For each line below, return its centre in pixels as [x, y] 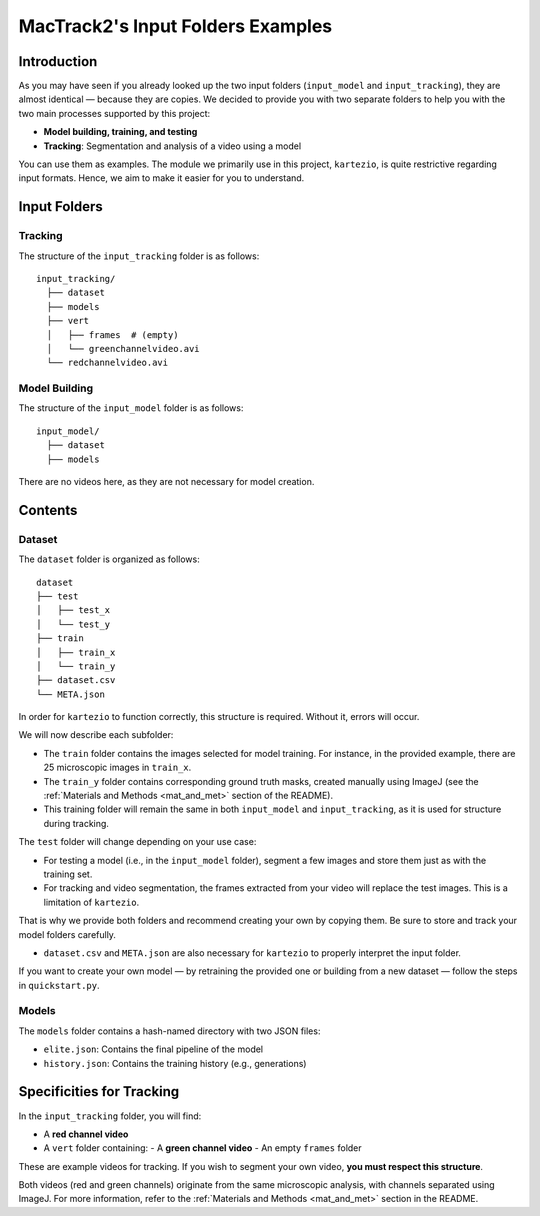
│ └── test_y [73, 624]
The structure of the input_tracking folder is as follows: [139, 256]
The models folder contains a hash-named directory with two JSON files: [169, 1031]
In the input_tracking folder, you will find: [110, 1116]
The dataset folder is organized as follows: [109, 559]
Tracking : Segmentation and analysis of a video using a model [172, 146]
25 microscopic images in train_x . [117, 767]
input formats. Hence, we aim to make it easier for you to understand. [161, 178]
